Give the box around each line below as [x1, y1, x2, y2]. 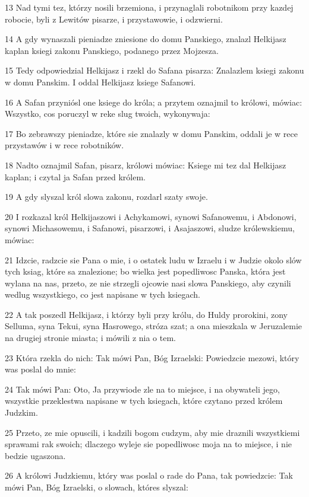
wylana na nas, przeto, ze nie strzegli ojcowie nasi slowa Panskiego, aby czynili [5, 276, 291, 289]
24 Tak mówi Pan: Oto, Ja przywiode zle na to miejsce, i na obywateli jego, [5, 383, 280, 395]
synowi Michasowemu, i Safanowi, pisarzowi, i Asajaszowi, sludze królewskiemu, [5, 222, 295, 234]
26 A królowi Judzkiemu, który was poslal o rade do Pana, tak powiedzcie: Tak [5, 469, 293, 482]
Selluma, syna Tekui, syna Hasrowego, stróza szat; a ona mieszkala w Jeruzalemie [5, 320, 302, 332]
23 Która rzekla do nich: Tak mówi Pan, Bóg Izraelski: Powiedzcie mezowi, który [5, 351, 299, 364]
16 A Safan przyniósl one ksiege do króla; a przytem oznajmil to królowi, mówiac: [5, 95, 302, 108]
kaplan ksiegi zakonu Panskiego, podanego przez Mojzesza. [5, 44, 219, 56]
